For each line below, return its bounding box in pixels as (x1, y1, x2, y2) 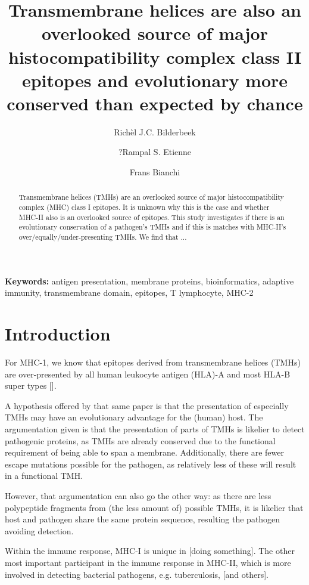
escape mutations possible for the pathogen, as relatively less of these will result (5, 457, 296, 470)
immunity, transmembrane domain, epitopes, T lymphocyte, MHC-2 (5, 286, 254, 299)
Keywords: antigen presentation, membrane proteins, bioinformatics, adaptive (5, 274, 294, 287)
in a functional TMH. (5, 469, 83, 482)
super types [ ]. (5, 379, 57, 392)
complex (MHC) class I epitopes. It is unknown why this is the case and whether (18, 202, 270, 212)
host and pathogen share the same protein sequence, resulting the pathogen (5, 513, 280, 525)
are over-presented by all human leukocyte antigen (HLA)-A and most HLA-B (5, 367, 291, 380)
